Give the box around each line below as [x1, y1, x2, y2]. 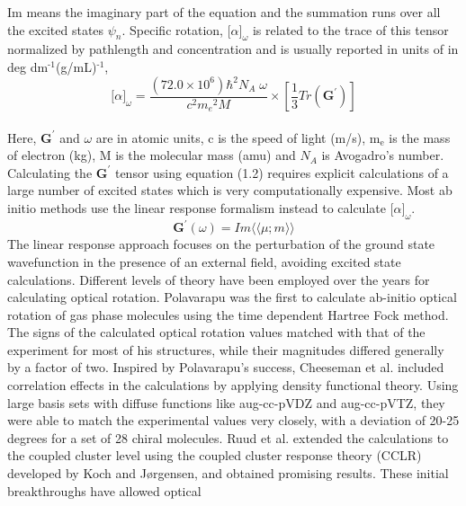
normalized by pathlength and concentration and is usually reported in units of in [7, 40, 459, 58]
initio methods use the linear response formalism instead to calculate [7, 199, 386, 217]
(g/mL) [56, 57, 97, 75]
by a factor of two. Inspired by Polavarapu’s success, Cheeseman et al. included [7, 358, 444, 377]
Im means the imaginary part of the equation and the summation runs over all [7, 3, 441, 21]
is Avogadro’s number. [321, 146, 444, 164]
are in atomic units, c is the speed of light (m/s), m [95, 128, 381, 146]
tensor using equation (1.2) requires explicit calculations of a [114, 163, 449, 182]
